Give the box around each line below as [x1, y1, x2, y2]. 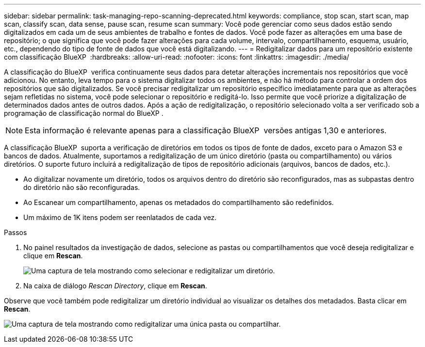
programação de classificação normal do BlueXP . [4, 109, 163, 117]
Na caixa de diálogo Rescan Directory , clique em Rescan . [23, 282, 207, 290]
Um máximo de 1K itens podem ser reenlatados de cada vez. [23, 213, 217, 221]
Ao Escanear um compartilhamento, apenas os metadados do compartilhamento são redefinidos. [23, 198, 334, 206]
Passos [4, 228, 27, 237]
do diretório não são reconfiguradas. [23, 183, 140, 191]
